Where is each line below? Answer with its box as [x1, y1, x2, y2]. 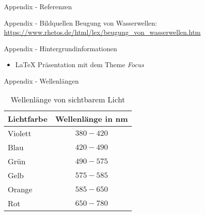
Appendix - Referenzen [4, 1, 72, 11]
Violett [8, 127, 32, 139]
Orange [8, 183, 32, 195]
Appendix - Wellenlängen [4, 75, 79, 86]
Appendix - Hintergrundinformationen [4, 43, 117, 53]
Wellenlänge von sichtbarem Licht [10, 93, 125, 105]
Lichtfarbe [8, 113, 48, 124]
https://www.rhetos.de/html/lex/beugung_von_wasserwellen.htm [4, 27, 201, 37]
